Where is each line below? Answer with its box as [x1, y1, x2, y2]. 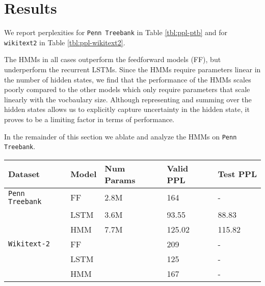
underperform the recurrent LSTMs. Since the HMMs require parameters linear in [4, 64, 261, 75]
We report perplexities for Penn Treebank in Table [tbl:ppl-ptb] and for [4, 27, 227, 38]
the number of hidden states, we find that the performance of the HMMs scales [4, 74, 251, 84]
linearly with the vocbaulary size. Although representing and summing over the [4, 94, 252, 104]
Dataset [8, 168, 40, 180]
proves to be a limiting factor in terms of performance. [4, 114, 175, 124]
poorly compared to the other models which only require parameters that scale [4, 84, 250, 95]
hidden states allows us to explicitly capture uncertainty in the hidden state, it [4, 104, 250, 115]
